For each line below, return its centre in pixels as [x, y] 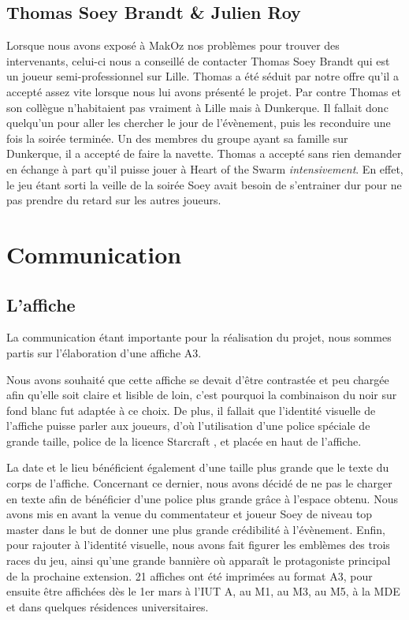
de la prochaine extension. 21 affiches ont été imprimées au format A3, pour [190, 575]
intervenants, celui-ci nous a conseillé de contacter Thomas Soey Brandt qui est [198, 60]
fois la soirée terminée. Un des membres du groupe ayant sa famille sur [177, 138]
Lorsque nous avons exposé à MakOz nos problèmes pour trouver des [173, 45]
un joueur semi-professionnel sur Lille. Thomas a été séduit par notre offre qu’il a [203, 76]
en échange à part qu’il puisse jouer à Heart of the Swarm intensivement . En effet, [205, 168]
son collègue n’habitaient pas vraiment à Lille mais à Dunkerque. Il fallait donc [197, 107]
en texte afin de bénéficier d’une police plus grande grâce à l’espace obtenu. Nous [202, 498]
